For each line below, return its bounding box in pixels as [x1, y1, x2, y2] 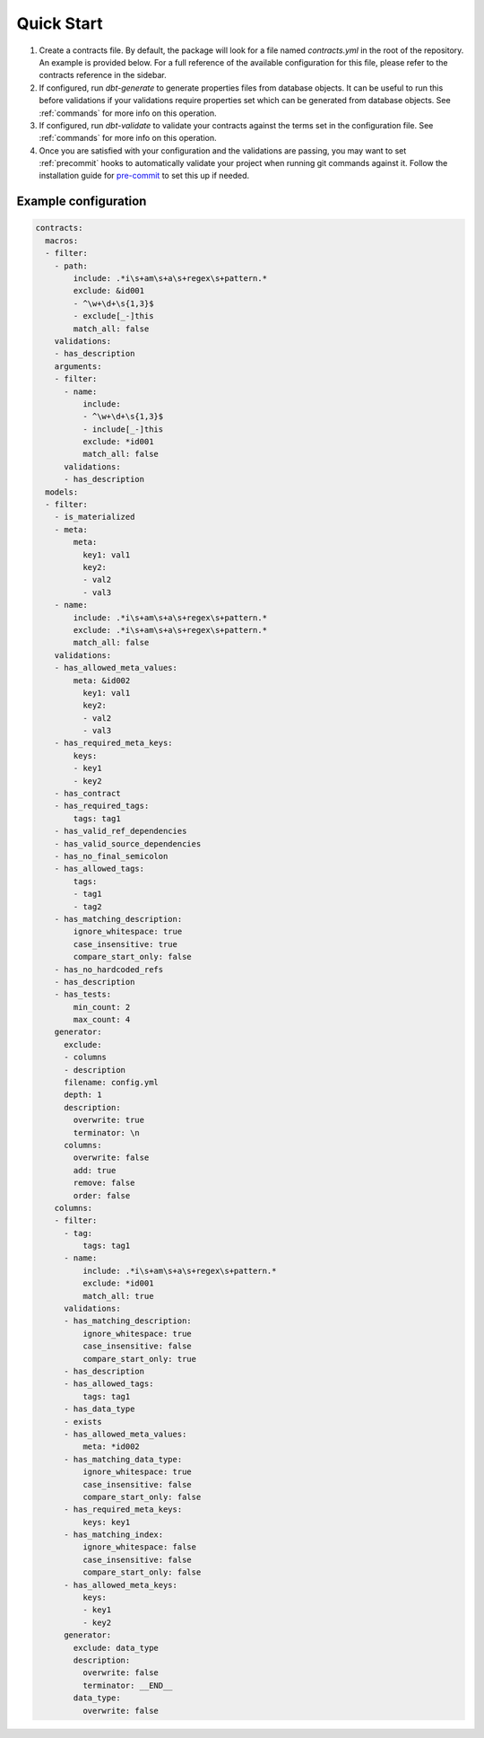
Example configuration [16, 194, 147, 209]
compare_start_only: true [82, 1354, 197, 1364]
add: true [73, 1165, 117, 1175]
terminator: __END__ [82, 1680, 174, 1690]
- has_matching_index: [64, 1530, 164, 1540]
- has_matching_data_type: [64, 1454, 183, 1464]
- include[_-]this [82, 424, 164, 434]
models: [45, 487, 79, 497]
